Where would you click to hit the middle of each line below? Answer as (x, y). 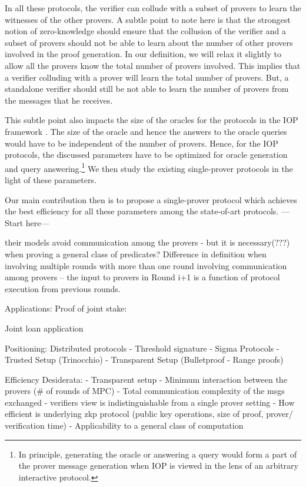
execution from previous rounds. (63, 288)
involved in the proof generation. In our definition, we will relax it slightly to (143, 54)
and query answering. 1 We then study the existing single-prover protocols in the (149, 167)
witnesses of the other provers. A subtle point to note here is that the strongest (148, 19)
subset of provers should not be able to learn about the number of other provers (149, 42)
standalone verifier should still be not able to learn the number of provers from (147, 89)
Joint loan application (44, 328)
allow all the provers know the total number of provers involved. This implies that (153, 65)
